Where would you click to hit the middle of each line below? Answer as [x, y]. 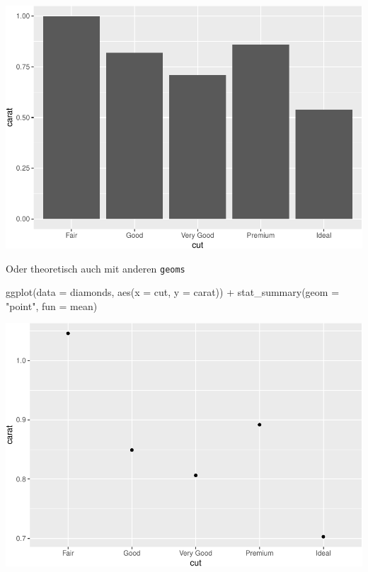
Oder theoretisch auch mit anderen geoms [96, 268]
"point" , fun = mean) [52, 305]
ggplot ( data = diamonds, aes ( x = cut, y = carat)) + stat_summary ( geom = [173, 292]
